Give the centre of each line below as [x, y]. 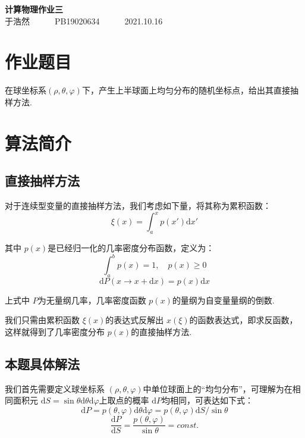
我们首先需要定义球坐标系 [55, 388]
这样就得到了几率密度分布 [55, 332]
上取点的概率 [124, 400]
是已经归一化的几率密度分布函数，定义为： [131, 247]
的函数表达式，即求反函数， [243, 320]
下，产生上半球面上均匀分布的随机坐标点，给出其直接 [186, 90]
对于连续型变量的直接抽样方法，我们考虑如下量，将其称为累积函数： [138, 206]
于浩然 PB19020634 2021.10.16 [84, 21]
